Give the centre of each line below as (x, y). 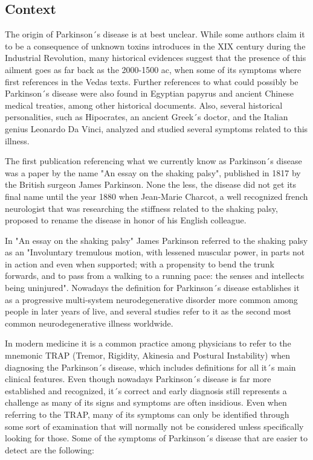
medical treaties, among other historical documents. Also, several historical (144, 105)
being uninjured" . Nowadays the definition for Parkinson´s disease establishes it (152, 288)
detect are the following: (50, 449)
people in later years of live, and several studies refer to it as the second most (148, 311)
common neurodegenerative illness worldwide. (89, 323)
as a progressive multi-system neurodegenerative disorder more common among (151, 299)
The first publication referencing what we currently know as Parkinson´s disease (153, 161)
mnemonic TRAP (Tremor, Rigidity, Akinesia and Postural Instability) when (148, 355)
